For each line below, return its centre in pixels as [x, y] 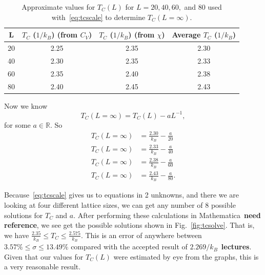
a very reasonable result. [43, 267]
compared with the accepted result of [129, 247]
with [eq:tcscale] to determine [98, 17]
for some [17, 124]
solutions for [24, 215]
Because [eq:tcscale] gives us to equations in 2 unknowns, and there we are [122, 195]
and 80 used [203, 7]
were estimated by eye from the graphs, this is [186, 256]
